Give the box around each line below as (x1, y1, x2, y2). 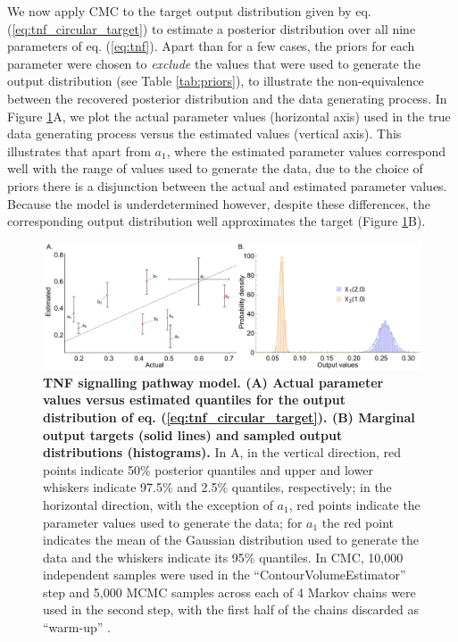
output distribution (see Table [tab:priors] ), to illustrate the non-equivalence (7, 71, 424, 90)
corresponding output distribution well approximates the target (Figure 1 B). (7, 212, 426, 230)
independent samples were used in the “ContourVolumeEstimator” (43, 565, 406, 584)
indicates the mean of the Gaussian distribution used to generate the (43, 530, 419, 549)
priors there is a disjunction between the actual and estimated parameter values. (7, 176, 447, 195)
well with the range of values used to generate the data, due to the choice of (7, 159, 423, 178)
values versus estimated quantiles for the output (43, 390, 346, 409)
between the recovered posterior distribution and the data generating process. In (7, 88, 447, 107)
